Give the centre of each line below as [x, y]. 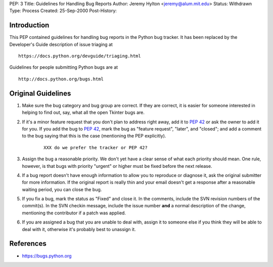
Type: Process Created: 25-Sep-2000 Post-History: [63, 11]
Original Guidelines [40, 93]
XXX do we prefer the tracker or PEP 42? [96, 147]
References [28, 243]
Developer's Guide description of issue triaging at [61, 44]
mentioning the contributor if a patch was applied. [74, 213]
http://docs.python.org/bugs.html [61, 79]
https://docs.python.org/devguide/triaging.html [80, 56]
